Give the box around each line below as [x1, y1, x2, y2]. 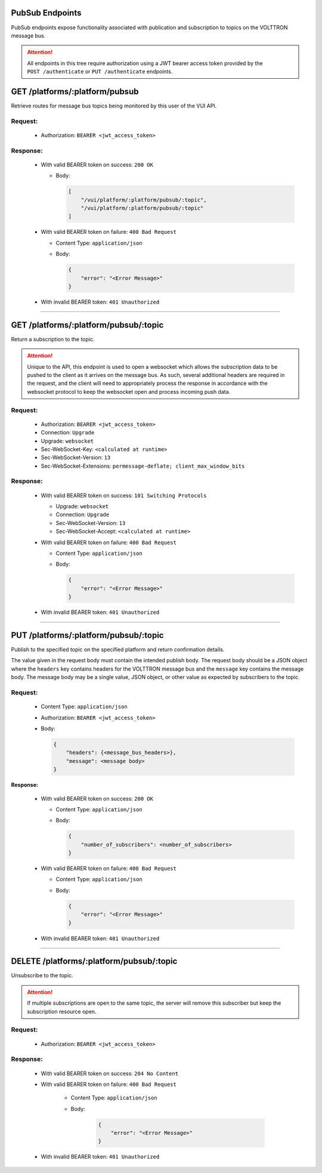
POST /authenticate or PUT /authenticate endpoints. [27, 68, 173, 75]
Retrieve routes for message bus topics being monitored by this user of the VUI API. [11, 102, 217, 109]
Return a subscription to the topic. [11, 335, 95, 342]
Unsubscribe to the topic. [11, 972, 74, 979]
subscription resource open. [27, 1008, 97, 1015]
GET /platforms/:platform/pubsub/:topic [11, 320, 164, 330]
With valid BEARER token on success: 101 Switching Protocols [41, 492, 207, 499]
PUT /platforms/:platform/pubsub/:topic [11, 630, 164, 640]
